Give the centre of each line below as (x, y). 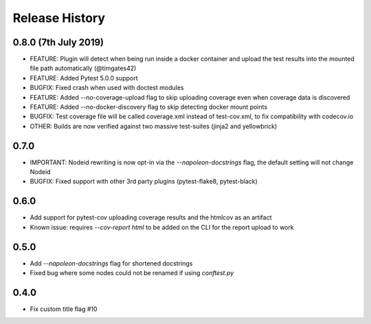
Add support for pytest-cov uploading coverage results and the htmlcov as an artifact (151, 217)
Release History (59, 18)
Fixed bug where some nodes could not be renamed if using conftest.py (132, 273)
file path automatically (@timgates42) (83, 68)
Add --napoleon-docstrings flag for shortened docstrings (111, 263)
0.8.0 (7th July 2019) (58, 42)
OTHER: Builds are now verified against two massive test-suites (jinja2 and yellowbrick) (154, 126)
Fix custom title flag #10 (64, 309)
